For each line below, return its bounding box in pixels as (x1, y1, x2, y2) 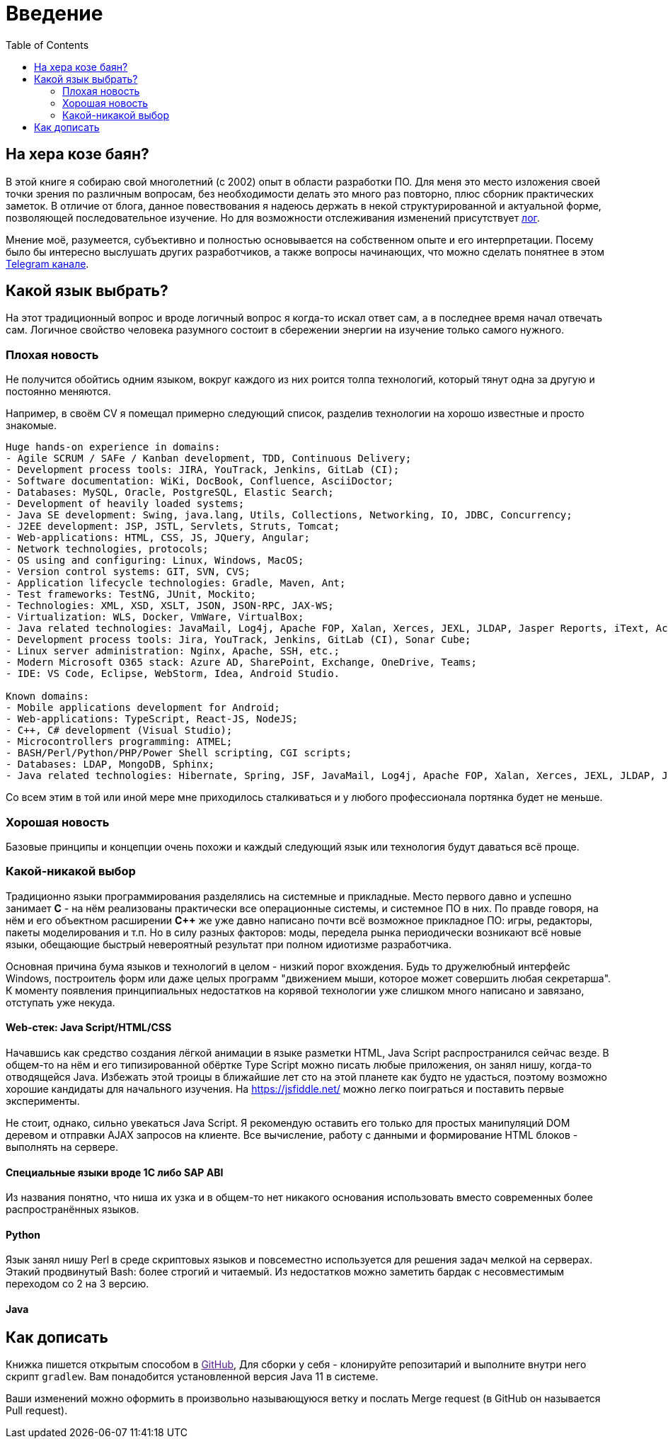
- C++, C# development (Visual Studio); (6, 724, 233, 737)
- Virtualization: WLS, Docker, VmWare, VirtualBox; (6, 611, 304, 623)
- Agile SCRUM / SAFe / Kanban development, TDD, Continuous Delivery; (6, 453, 412, 465)
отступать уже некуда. (6, 996, 115, 1008)
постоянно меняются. (6, 385, 111, 398)
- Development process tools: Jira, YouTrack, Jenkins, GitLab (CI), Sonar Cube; (6, 634, 471, 646)
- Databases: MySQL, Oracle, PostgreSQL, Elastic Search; (6, 487, 334, 499)
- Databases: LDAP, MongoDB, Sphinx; (6, 758, 215, 771)
